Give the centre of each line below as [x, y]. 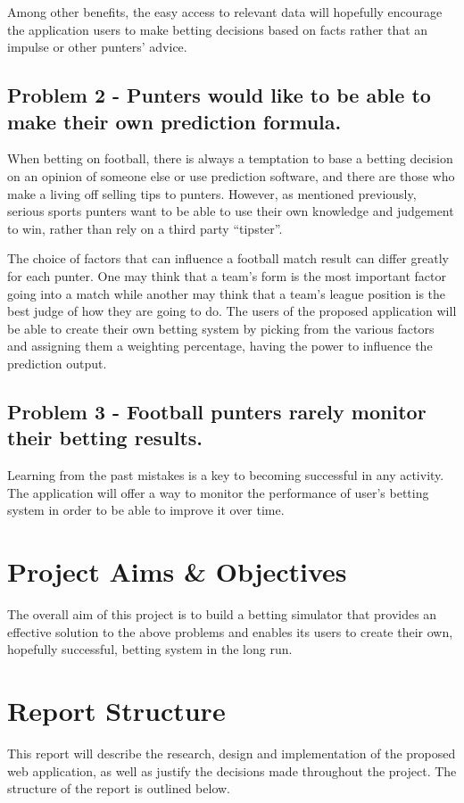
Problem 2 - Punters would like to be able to [219, 95]
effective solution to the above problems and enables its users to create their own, [230, 631]
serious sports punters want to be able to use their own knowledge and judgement [231, 211]
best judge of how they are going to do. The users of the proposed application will [232, 311]
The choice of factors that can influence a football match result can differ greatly [228, 258]
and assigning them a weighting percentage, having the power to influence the [220, 346]
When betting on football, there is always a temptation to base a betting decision [230, 158]
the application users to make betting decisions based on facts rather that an [218, 29]
